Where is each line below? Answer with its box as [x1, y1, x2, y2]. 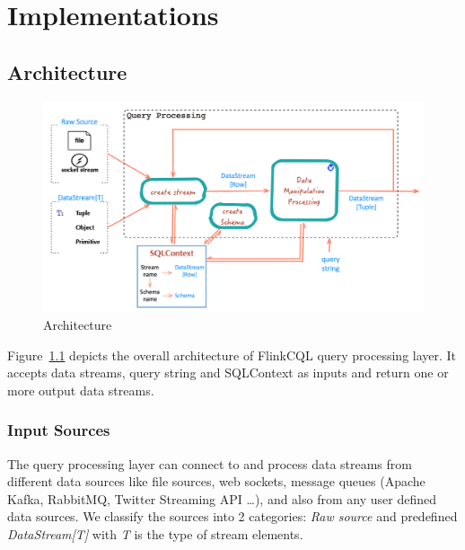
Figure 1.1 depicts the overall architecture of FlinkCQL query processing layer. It [7, 345, 457, 364]
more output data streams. [7, 380, 154, 399]
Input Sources [7, 419, 110, 441]
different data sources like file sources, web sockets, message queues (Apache [7, 472, 426, 491]
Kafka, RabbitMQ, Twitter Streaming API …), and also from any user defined [7, 489, 436, 508]
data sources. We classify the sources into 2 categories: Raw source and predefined [7, 507, 458, 526]
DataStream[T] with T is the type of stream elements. [7, 524, 303, 543]
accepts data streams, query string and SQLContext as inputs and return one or [7, 363, 449, 382]
